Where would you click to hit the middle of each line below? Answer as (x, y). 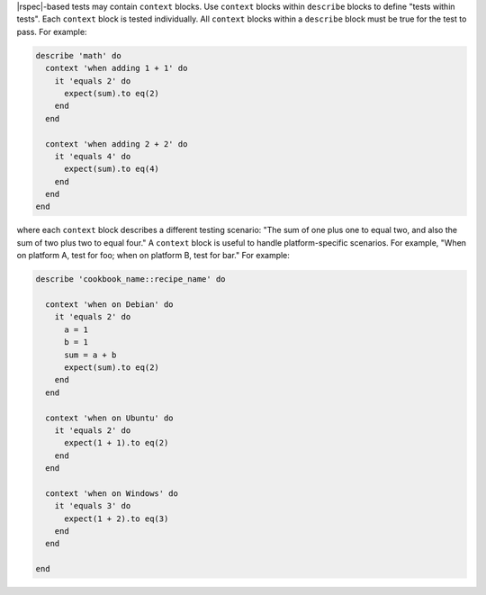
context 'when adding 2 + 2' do (117, 144)
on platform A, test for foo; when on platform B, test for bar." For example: (153, 256)
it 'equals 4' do (93, 156)
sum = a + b (90, 355)
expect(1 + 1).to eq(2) (117, 443)
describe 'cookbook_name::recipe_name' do (130, 279)
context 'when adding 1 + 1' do (117, 68)
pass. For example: (52, 32)
